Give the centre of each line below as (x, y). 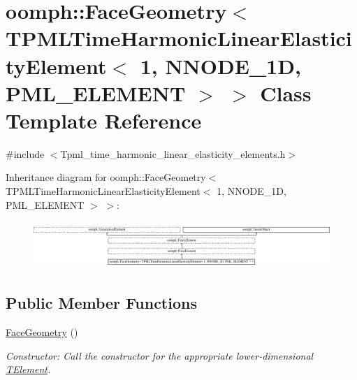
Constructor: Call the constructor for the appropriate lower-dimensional (160, 355)
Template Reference (104, 120)
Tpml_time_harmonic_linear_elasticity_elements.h (173, 153)
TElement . (28, 369)
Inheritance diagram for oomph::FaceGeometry (106, 177)
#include (25, 153)
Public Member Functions (101, 303)
